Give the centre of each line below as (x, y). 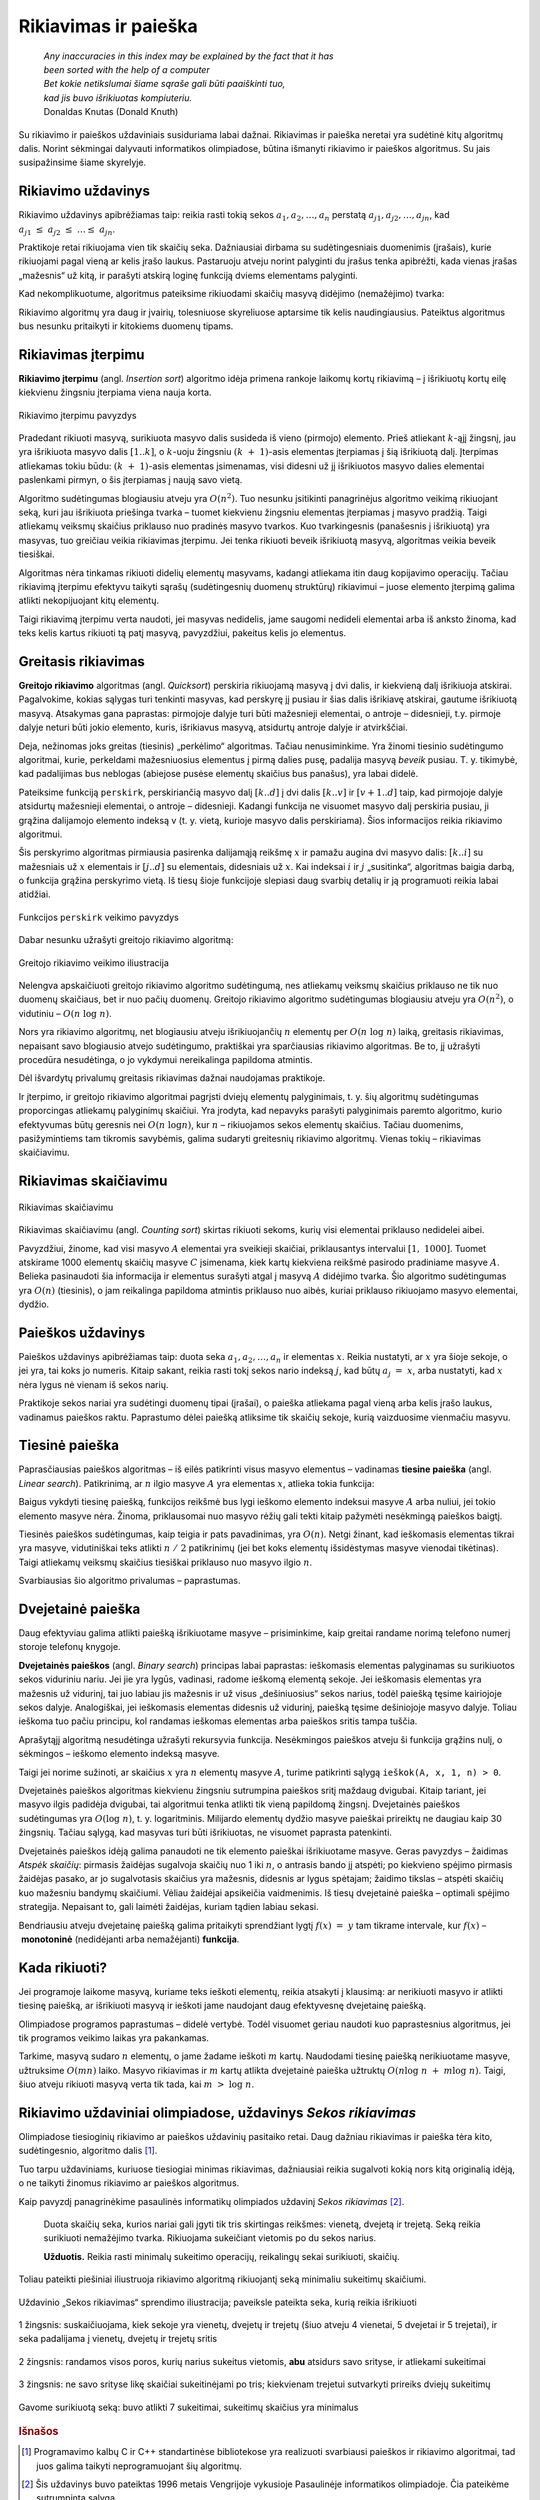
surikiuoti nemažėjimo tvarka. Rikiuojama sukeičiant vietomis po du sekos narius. (210, 2238)
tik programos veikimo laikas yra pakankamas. (114, 2037)
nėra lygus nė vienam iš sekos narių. (93, 1384)
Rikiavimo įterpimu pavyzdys (77, 415)
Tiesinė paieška (69, 1445)
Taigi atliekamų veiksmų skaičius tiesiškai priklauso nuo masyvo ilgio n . (165, 1562)
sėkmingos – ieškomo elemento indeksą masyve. (119, 1754)
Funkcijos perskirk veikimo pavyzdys (98, 917)
